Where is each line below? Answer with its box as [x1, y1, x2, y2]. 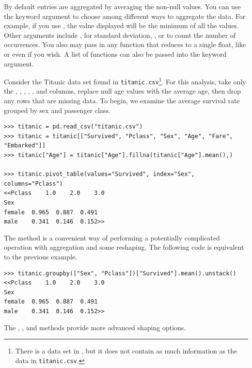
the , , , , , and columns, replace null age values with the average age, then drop [4, 86, 241, 96]
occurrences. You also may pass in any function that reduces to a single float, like [4, 39, 246, 49]
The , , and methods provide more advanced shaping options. [4, 322, 186, 332]
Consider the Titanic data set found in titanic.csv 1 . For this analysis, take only [4, 75, 246, 86]
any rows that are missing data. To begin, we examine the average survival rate [4, 96, 240, 106]
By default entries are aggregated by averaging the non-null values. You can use [4, 1, 241, 11]
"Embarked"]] [4, 142, 46, 149]
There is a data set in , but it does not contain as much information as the [15, 346, 237, 356]
